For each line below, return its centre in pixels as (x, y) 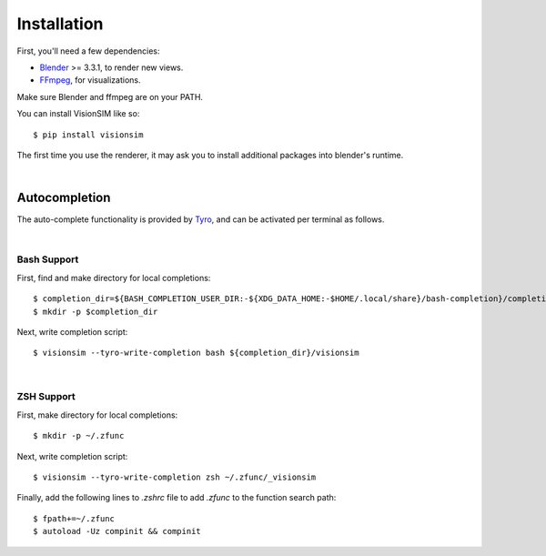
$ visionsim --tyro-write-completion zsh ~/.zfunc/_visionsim (175, 477)
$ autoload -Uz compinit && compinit (117, 531)
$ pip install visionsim (88, 135)
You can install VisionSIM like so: (78, 114)
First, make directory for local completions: (97, 415)
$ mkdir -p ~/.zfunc (79, 436)
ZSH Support (46, 397)
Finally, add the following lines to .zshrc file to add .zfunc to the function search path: (177, 498)
